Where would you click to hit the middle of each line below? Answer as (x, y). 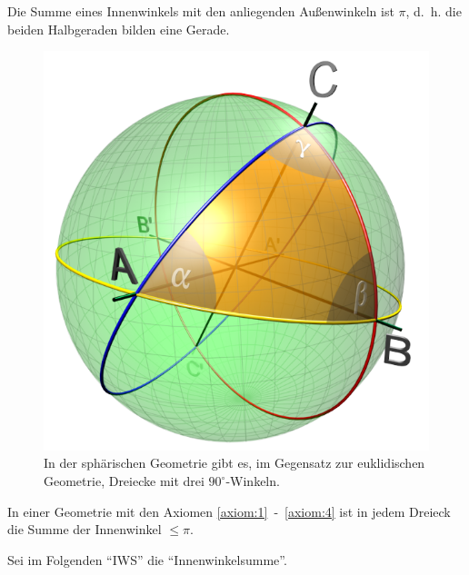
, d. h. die (434, 11)
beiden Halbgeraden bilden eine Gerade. (119, 29)
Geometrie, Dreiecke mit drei (124, 481)
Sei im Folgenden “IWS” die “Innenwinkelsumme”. (147, 559)
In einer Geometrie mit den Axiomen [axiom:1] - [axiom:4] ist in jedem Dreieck (229, 511)
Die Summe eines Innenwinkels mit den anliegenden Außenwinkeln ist (201, 11)
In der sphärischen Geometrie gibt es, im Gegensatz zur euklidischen (234, 463)
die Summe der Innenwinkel (85, 529)
